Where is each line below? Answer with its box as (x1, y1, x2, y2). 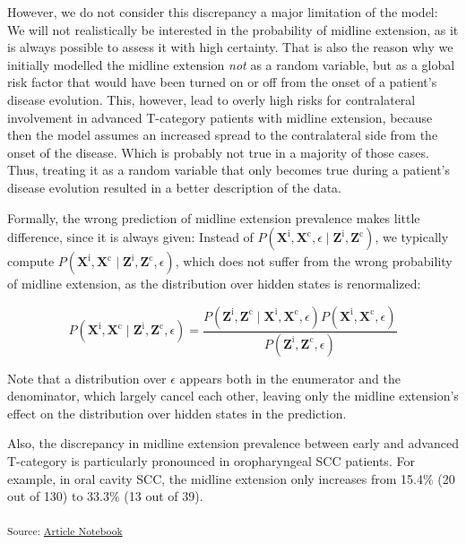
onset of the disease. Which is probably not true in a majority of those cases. (7, 142, 429, 161)
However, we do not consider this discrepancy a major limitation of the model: (7, 3, 438, 21)
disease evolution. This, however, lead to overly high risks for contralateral (7, 90, 416, 108)
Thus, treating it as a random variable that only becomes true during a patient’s (7, 160, 451, 179)
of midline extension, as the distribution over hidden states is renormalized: (7, 274, 421, 293)
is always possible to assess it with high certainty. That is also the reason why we (7, 38, 453, 56)
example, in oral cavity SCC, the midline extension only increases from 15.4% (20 (7, 469, 455, 488)
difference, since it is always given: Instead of (7, 228, 254, 246)
